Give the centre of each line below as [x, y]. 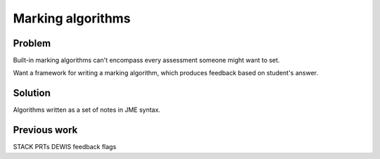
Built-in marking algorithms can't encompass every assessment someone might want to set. [146, 61]
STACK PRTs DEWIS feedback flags [65, 147]
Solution [32, 93]
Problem [32, 43]
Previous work [45, 130]
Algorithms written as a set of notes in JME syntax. [87, 110]
